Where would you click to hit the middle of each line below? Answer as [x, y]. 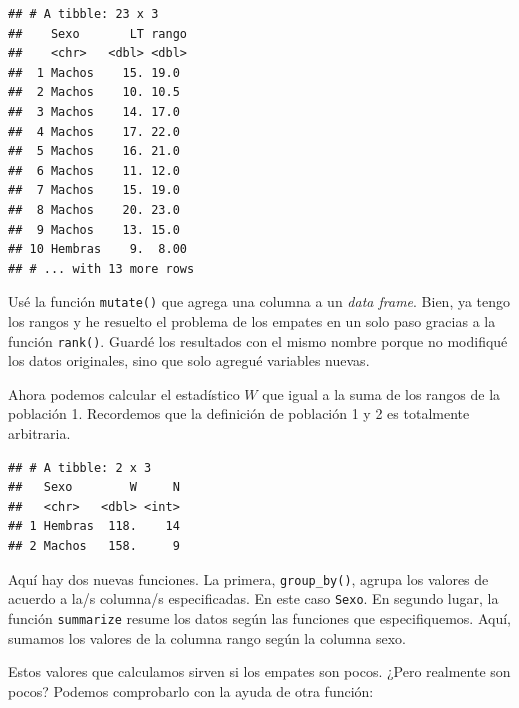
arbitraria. [39, 433]
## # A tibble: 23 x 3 [83, 14]
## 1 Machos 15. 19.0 [94, 72]
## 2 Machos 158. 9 [94, 545]
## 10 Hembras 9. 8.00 [97, 249]
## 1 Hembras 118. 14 [94, 526]
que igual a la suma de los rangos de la [381, 393]
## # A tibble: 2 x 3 [80, 467]
